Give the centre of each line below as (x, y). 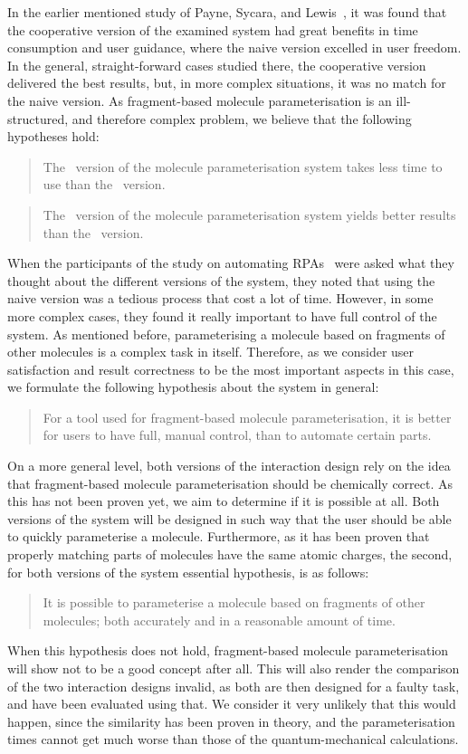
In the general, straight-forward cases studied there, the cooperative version (217, 65)
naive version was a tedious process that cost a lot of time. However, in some (220, 298)
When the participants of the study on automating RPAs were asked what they (231, 263)
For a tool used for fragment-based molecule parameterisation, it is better (247, 417)
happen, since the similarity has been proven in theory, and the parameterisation (231, 721)
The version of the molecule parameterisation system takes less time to (243, 166)
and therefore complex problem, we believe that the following (242, 118)
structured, (38, 118)
